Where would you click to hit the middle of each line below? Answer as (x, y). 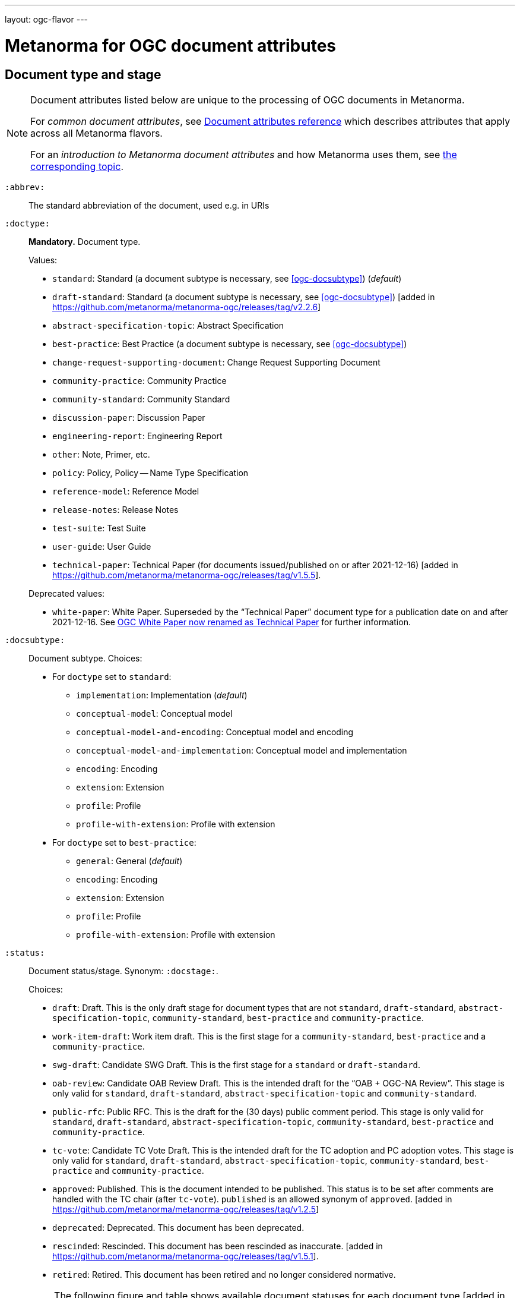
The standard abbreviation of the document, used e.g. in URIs (149, 205)
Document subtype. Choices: (85, 658)
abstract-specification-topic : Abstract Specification (168, 325)
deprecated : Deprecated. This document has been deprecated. (178, 1227)
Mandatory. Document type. (85, 241)
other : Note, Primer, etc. (101, 454)
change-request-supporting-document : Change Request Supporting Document (216, 362)
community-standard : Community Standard (141, 399)
